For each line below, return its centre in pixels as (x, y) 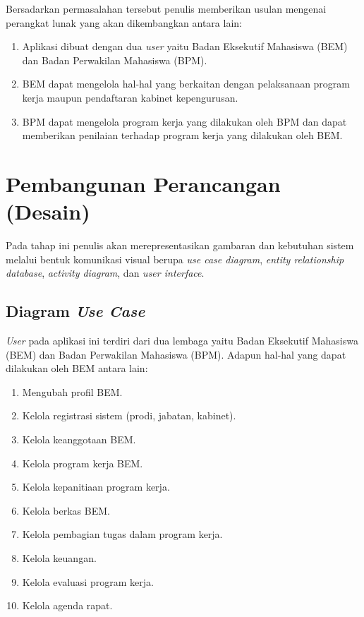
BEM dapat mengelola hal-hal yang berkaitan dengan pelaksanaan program (186, 84)
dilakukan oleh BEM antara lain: (77, 368)
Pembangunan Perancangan (143, 183)
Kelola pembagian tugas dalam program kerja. (122, 534)
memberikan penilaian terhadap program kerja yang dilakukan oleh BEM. (182, 135)
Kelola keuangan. (59, 557)
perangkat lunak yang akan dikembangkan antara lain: (124, 22)
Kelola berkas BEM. (66, 510)
